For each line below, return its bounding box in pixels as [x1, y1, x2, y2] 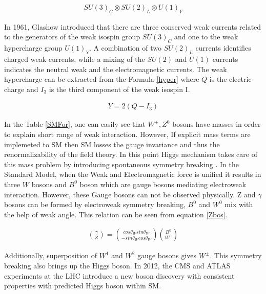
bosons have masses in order [172, 119, 261, 129]
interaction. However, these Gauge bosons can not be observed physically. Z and [4, 189, 256, 199]
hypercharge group [4, 42, 63, 53]
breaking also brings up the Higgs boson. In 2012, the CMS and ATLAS [4, 260, 231, 270]
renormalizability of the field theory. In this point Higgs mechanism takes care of [4, 149, 257, 160]
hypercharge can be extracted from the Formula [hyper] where [4, 74, 199, 84]
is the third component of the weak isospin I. [49, 83, 190, 94]
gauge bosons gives [137, 250, 197, 261]
